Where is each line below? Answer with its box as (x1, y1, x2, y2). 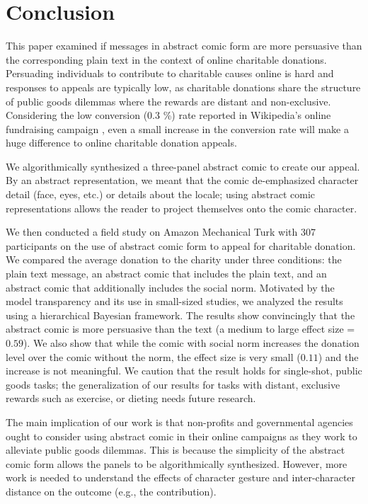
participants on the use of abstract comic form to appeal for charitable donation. (6, 238, 356, 253)
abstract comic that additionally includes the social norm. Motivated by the (6, 280, 335, 294)
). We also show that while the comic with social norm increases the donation (23, 336, 360, 350)
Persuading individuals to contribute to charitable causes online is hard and (6, 66, 334, 81)
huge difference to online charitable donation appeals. (6, 135, 237, 150)
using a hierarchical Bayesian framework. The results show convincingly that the (6, 307, 355, 322)
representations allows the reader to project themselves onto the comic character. (6, 200, 357, 215)
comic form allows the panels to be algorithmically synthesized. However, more (6, 456, 347, 471)
